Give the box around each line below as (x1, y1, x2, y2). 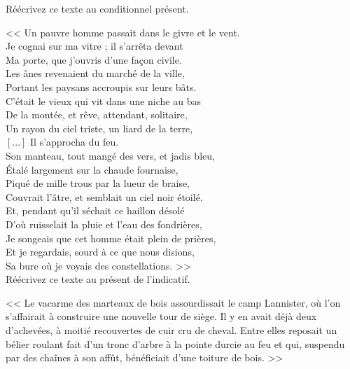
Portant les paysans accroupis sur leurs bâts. (6, 79, 197, 94)
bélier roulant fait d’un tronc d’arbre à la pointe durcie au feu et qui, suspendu (6, 336, 345, 351)
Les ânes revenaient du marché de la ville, (6, 66, 185, 81)
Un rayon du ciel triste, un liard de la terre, (6, 120, 193, 135)
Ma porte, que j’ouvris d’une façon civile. (6, 52, 182, 67)
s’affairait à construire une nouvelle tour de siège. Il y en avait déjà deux (6, 309, 317, 323)
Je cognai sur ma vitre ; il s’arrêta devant (6, 39, 183, 53)
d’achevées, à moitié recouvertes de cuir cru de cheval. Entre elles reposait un (6, 323, 337, 337)
